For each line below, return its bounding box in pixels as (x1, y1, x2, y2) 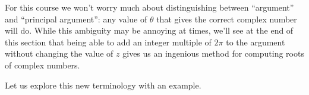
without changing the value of (5, 47, 113, 60)
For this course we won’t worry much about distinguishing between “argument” (5, 1, 294, 13)
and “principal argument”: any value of (5, 12, 147, 25)
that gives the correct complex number (156, 12, 297, 25)
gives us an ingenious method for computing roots (122, 47, 304, 60)
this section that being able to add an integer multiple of (5, 35, 212, 48)
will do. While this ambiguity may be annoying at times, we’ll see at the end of (5, 24, 294, 37)
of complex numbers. (5, 58, 80, 71)
